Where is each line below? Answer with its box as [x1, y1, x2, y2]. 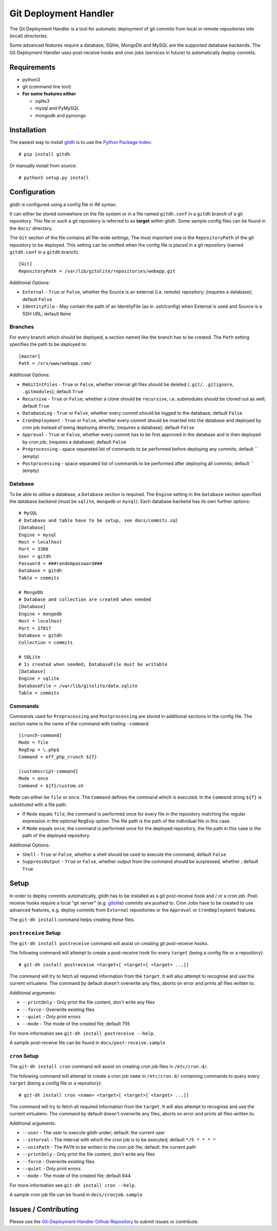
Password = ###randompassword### [18, 561, 103, 566]
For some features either [22, 90, 76, 97]
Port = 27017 [18, 625, 51, 631]
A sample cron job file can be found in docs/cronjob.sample [9, 1191, 143, 1198]
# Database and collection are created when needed [18, 597, 151, 602]
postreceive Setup [9, 929, 61, 936]
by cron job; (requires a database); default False [22, 438, 127, 445]
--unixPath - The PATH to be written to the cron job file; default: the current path [22, 1144, 196, 1150]
